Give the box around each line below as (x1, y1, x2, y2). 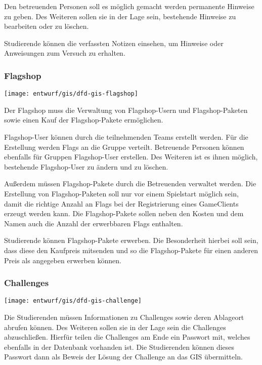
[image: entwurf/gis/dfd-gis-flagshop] (4, 90, 138, 98)
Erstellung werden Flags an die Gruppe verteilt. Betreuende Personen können (4, 141, 244, 152)
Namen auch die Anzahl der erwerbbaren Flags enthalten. (4, 218, 183, 228)
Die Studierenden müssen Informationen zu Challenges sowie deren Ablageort (4, 312, 244, 322)
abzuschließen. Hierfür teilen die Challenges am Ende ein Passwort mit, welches (4, 332, 250, 342)
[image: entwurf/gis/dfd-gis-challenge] (4, 297, 142, 305)
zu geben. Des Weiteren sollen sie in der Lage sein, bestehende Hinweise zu (4, 11, 236, 21)
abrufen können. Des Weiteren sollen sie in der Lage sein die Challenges (4, 321, 226, 332)
